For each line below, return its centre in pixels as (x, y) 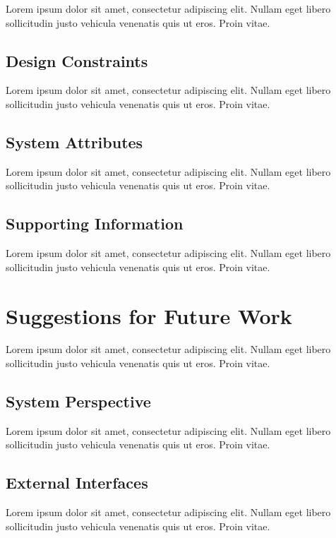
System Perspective (78, 401)
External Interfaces (77, 483)
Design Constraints (77, 60)
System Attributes (74, 142)
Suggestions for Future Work (149, 315)
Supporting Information (95, 223)
